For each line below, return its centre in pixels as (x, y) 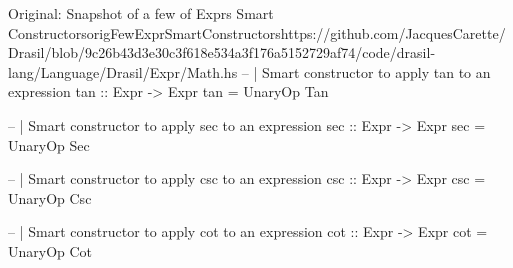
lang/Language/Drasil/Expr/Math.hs (123, 71)
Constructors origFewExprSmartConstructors (144, 32)
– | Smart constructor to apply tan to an (366, 71)
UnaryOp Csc (50, 197)
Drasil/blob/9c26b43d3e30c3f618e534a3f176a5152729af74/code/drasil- (222, 52)
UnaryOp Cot (50, 250)
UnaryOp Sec (49, 144)
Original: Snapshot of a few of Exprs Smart (141, 13)
